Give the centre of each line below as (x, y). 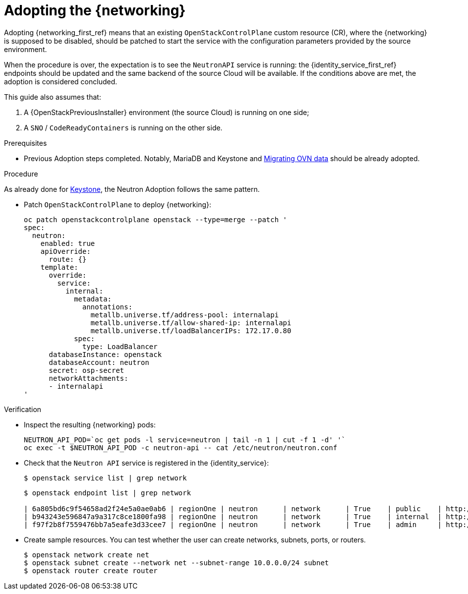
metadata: (93, 299)
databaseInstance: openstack (105, 354)
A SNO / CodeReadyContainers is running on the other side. (123, 127)
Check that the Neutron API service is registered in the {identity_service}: (146, 463)
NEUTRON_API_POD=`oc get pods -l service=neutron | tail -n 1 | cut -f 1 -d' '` (185, 440)
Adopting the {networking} (95, 10)
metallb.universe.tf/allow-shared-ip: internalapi (191, 323)
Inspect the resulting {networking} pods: (90, 424)
